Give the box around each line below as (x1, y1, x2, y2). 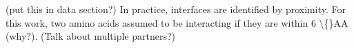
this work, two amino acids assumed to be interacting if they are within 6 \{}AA (6, 15, 348, 29)
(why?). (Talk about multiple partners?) (6, 29, 175, 43)
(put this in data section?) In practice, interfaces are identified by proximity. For (6, 2, 346, 16)
